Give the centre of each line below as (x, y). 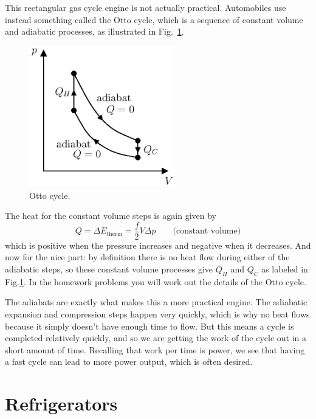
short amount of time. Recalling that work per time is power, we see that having (155, 349)
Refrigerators (61, 403)
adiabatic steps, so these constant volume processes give (109, 268)
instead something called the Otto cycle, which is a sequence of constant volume (154, 19)
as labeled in (285, 268)
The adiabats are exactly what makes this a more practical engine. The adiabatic (156, 302)
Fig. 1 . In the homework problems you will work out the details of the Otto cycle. (156, 281)
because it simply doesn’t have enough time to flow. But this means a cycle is (149, 326)
